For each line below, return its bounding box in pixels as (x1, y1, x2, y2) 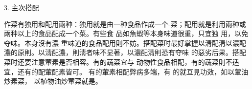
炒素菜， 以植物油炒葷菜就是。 (4, 76, 102, 86)
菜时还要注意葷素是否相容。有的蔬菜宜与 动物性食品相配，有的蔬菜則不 (4, 56, 232, 67)
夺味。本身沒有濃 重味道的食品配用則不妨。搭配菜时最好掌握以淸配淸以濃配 (4, 37, 246, 48)
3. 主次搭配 (4, 2, 39, 12)
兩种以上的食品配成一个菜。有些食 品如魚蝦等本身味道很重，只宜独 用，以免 (4, 28, 249, 38)
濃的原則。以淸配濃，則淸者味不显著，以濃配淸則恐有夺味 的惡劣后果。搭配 (4, 47, 246, 57)
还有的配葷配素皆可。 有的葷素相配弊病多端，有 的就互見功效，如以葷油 (17, 66, 249, 76)
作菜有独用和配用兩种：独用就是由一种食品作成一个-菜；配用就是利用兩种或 (4, 18, 246, 29)
